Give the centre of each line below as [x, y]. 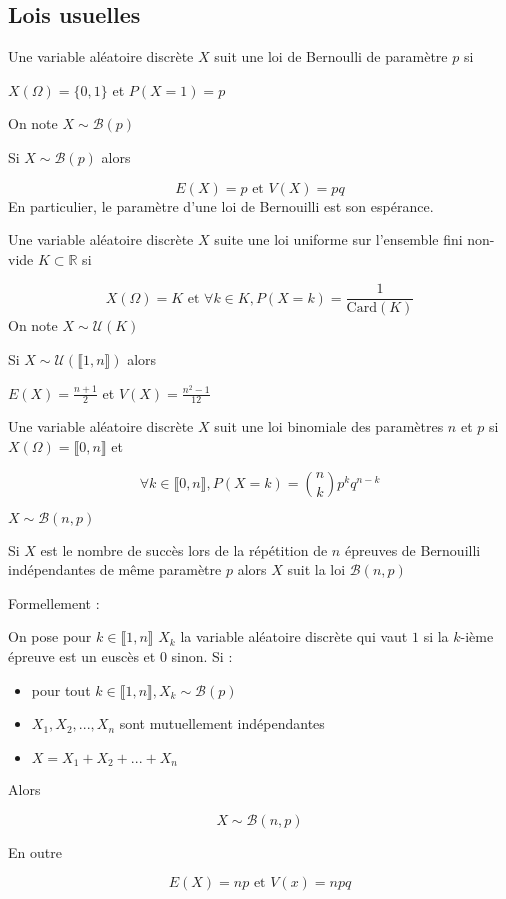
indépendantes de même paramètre [115, 569]
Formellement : [54, 602]
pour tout [61, 689]
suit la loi [316, 569]
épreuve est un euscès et [82, 656]
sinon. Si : [202, 656]
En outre [35, 851]
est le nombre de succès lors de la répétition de [184, 549]
